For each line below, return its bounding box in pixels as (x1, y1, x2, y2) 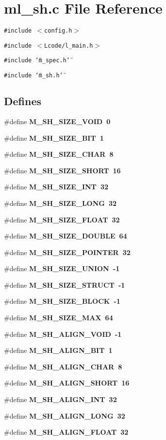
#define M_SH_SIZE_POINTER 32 (4, 247, 131, 257)
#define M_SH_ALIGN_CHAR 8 (4, 361, 122, 371)
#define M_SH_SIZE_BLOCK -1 (4, 296, 120, 306)
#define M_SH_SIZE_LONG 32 (4, 198, 117, 208)
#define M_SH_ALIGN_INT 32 (4, 394, 117, 404)
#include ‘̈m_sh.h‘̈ (4, 72, 63, 79)
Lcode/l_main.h (44, 42, 93, 49)
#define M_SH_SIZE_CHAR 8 (4, 149, 114, 159)
